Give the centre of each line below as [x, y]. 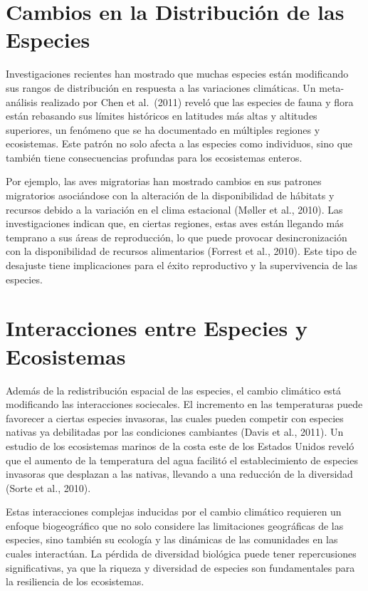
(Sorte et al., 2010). [48, 487]
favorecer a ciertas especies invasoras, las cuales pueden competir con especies [175, 418]
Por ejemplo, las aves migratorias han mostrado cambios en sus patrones [164, 181]
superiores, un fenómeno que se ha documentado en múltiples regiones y [163, 129]
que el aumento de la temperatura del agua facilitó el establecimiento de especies [182, 460]
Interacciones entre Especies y [157, 328]
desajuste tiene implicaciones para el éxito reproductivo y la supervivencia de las [182, 265]
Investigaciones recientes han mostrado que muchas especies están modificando [177, 74]
